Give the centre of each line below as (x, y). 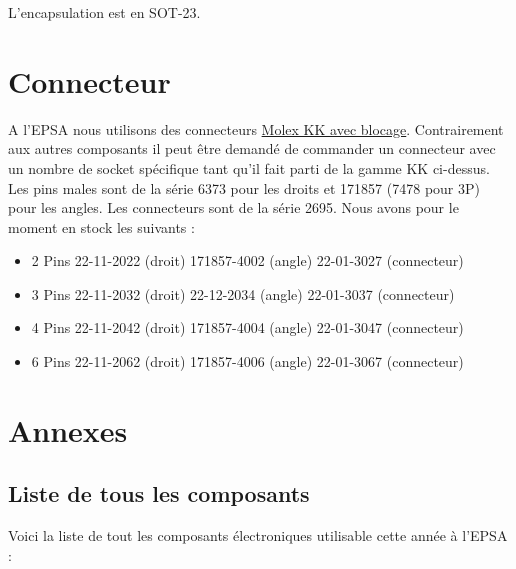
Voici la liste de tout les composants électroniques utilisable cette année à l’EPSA (258, 535)
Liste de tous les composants (159, 493)
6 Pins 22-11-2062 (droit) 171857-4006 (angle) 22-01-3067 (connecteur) (247, 361)
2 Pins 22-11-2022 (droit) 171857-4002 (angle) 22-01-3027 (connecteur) (247, 260)
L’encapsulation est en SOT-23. (104, 12)
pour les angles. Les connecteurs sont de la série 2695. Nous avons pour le (233, 207)
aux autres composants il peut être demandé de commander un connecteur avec (252, 148)
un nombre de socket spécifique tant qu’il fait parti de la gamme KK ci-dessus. (249, 167)
